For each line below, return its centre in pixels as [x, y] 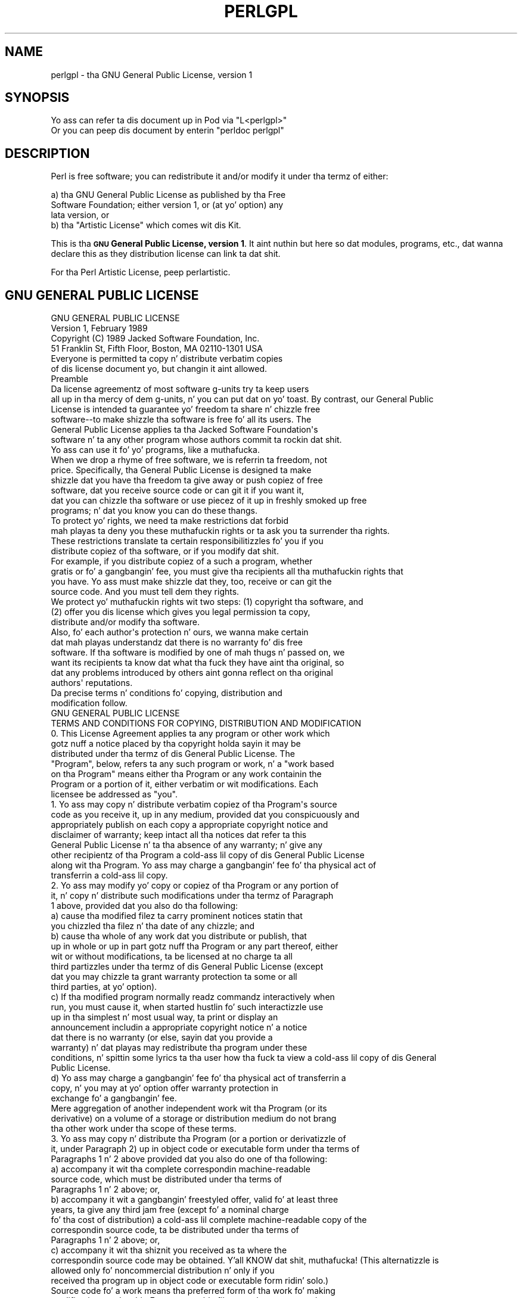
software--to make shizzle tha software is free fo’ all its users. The [181, 420]
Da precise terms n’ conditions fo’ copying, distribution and [167, 693]
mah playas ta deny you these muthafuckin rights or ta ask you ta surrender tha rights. [220, 531]
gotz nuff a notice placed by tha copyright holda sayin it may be [176, 744]
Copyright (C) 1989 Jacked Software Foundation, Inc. [155, 339]
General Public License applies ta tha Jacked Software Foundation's [184, 430]
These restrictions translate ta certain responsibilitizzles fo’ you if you [187, 541]
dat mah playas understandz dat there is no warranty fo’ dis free [177, 642]
